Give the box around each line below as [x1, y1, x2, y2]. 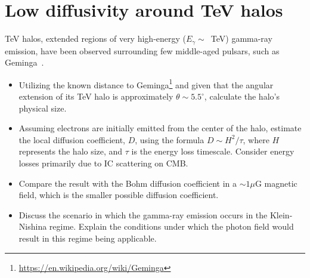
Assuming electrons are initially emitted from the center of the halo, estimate [18, 122, 302, 134]
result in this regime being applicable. [18, 231, 157, 244]
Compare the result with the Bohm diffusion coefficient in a [18, 177, 237, 189]
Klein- [269, 208, 293, 221]
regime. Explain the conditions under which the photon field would [49, 220, 294, 233]
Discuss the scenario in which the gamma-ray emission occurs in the [18, 208, 268, 221]
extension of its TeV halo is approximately [18, 90, 173, 103]
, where [243, 133, 269, 146]
